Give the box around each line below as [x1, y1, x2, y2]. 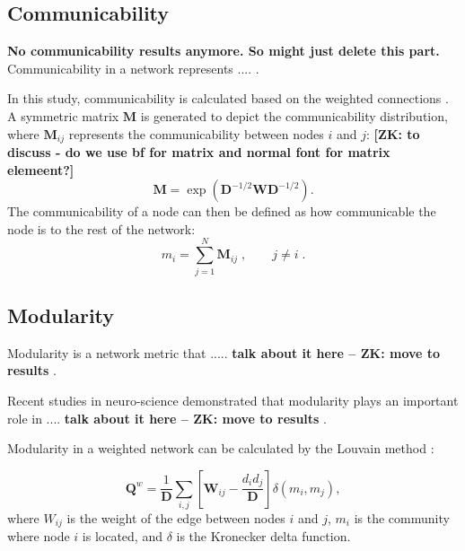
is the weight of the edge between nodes [66, 509, 285, 528]
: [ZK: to [366, 124, 420, 143]
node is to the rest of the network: [7, 219, 196, 238]
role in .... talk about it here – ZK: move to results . [7, 408, 328, 427]
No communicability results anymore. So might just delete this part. [7, 41, 440, 60]
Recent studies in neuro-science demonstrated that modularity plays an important [7, 390, 459, 409]
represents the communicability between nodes [68, 124, 324, 143]
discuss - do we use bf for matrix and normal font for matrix [7, 143, 390, 162]
